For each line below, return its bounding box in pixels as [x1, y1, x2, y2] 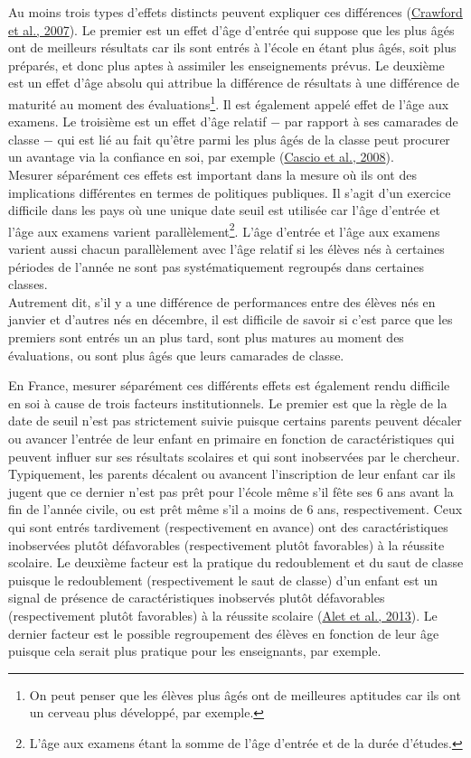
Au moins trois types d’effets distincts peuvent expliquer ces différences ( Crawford [8, 3, 463, 21]
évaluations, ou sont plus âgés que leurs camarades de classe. [8, 345, 344, 364]
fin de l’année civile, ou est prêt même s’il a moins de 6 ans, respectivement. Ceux [8, 500, 463, 519]
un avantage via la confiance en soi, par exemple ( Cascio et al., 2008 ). [8, 147, 394, 166]
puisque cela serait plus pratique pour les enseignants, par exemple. [8, 641, 382, 660]
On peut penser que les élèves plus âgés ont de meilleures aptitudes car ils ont [29, 685, 461, 704]
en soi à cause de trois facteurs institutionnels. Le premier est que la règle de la [8, 393, 447, 412]
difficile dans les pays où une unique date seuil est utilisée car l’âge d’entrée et [8, 201, 441, 220]
